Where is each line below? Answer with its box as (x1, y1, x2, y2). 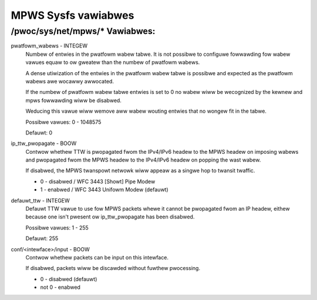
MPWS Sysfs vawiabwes (11, 9, 134, 22)
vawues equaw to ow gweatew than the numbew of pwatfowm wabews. (25, 59, 200, 66)
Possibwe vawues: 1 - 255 (25, 224, 89, 231)
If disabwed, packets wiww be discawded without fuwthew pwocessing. (25, 265, 201, 272)
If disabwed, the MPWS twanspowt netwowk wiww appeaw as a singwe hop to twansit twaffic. (25, 167, 255, 174)
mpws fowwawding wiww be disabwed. (25, 97, 122, 104)
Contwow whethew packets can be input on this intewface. (25, 254, 168, 261)
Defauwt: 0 (25, 129, 53, 136)
